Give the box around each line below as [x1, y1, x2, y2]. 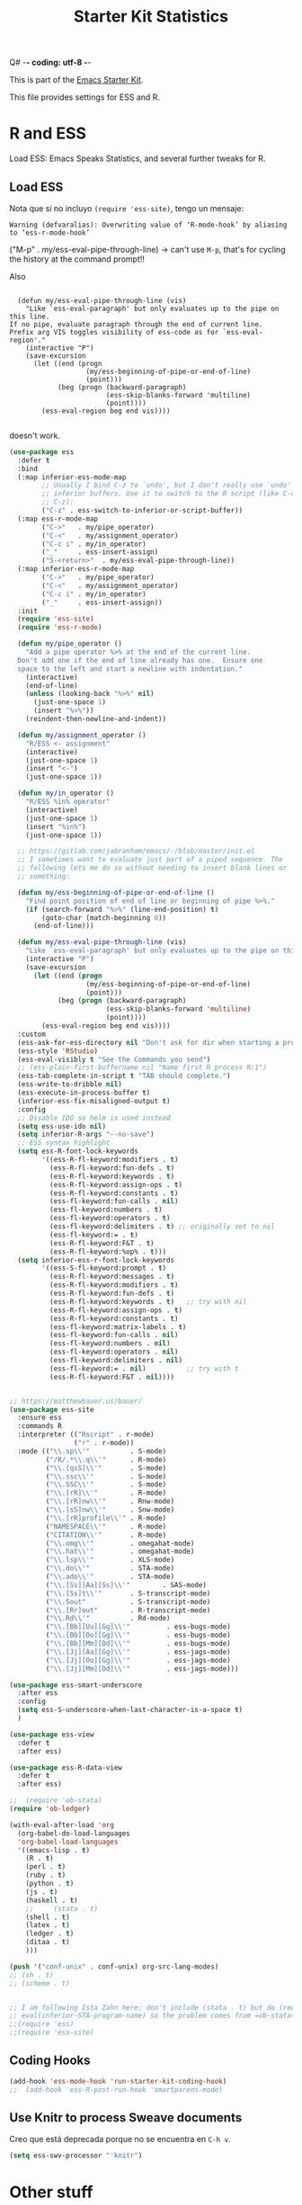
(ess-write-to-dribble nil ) [17, 1080, 123, 1089]
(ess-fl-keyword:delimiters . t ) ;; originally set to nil [49, 1222, 276, 1231]
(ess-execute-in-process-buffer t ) [17, 1088, 151, 1098]
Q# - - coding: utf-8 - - [9, 57, 92, 68]
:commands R [17, 1422, 63, 1431]
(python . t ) [25, 1879, 75, 1888]
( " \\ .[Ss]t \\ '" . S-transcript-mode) [45, 1589, 211, 1598]
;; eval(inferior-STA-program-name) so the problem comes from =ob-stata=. [9, 2012, 299, 2021]
